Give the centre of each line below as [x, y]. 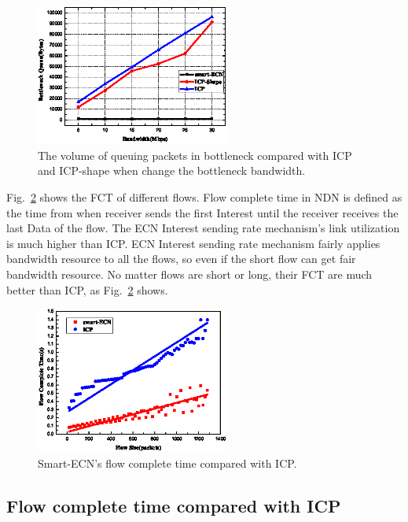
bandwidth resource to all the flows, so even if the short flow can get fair [181, 259]
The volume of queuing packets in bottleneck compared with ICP [195, 155]
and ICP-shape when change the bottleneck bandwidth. [172, 170]
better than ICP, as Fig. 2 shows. [87, 289]
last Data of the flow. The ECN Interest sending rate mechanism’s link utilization [203, 228]
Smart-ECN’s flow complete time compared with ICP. [167, 463]
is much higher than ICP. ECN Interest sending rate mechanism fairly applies [193, 243]
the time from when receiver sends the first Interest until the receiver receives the [202, 212]
